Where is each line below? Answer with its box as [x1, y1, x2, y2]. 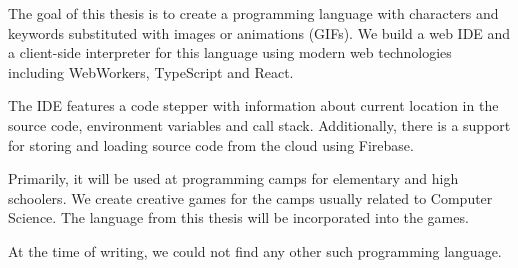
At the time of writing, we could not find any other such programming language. [8, 240, 502, 261]
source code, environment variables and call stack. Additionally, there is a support [8, 114, 511, 135]
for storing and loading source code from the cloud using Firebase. [8, 134, 414, 155]
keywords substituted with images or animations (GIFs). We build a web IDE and [8, 22, 511, 43]
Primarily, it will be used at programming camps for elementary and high [8, 168, 459, 189]
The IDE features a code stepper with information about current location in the [8, 95, 499, 116]
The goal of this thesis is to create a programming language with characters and [8, 3, 499, 23]
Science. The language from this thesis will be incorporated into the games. [8, 207, 469, 228]
